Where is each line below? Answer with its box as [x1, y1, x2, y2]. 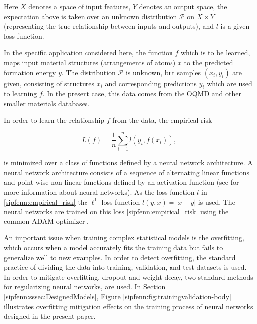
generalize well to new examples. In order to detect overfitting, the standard [4, 252, 236, 262]
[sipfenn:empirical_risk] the [4, 196, 87, 207]
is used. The [198, 196, 235, 207]
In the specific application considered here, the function [4, 47, 173, 58]
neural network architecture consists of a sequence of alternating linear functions [4, 167, 249, 177]
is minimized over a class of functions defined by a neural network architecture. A [4, 157, 253, 168]
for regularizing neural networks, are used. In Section [4, 281, 166, 292]
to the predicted [184, 57, 233, 67]
